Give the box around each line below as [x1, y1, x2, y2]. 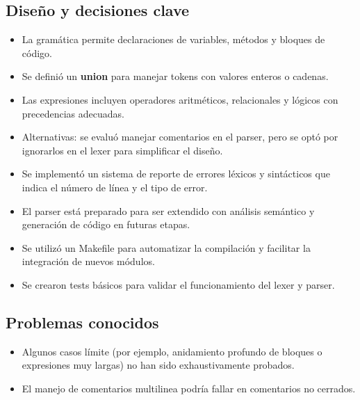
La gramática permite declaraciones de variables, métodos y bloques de [22, 32, 325, 47]
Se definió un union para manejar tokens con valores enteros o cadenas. [22, 69, 329, 83]
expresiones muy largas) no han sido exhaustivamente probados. [22, 358, 295, 372]
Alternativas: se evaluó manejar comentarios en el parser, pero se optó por [22, 129, 338, 144]
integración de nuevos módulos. [22, 254, 155, 269]
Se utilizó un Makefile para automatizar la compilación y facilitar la [22, 240, 311, 255]
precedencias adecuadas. [22, 106, 124, 120]
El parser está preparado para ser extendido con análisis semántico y [22, 203, 315, 218]
